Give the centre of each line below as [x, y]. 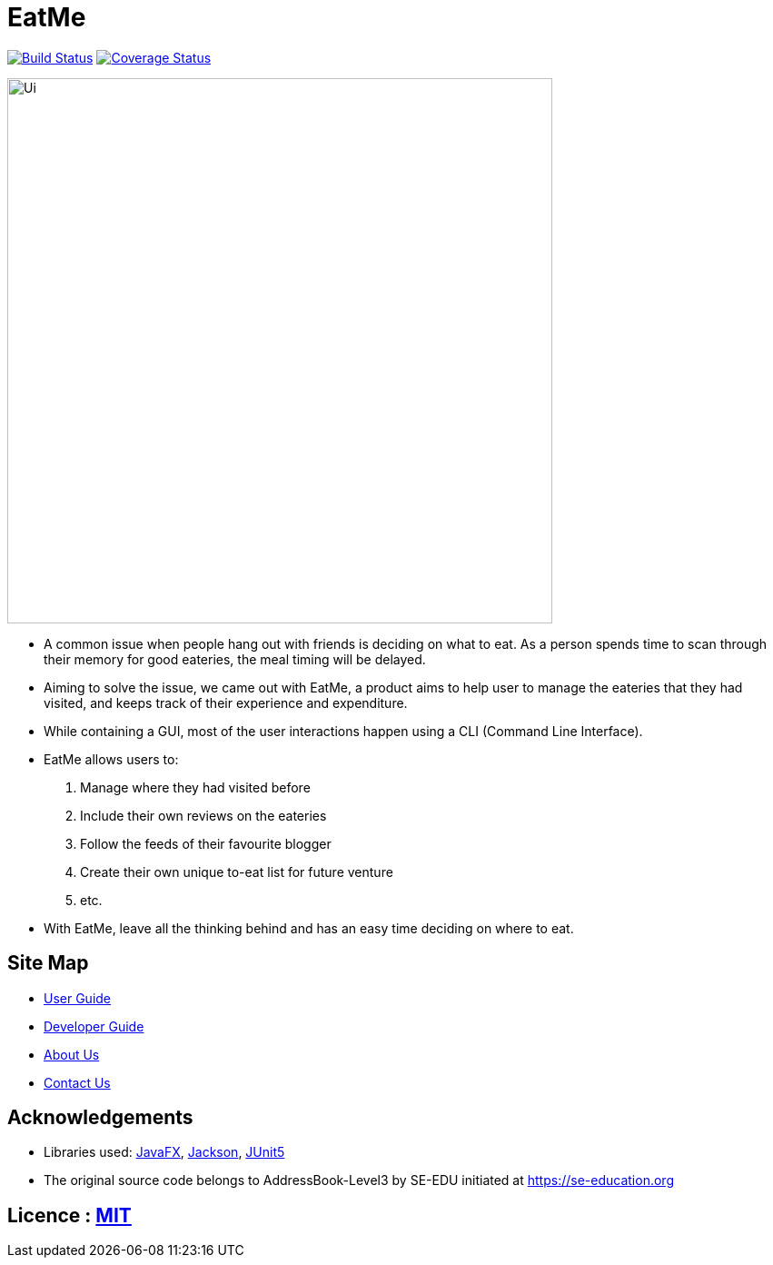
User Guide [78, 998]
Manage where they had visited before [195, 787]
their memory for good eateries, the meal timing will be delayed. [235, 659]
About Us [72, 1054]
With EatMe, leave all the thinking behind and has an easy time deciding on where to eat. [309, 928]
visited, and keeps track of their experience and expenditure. [226, 702]
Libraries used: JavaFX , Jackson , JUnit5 [164, 1152]
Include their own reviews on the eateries [203, 815]
